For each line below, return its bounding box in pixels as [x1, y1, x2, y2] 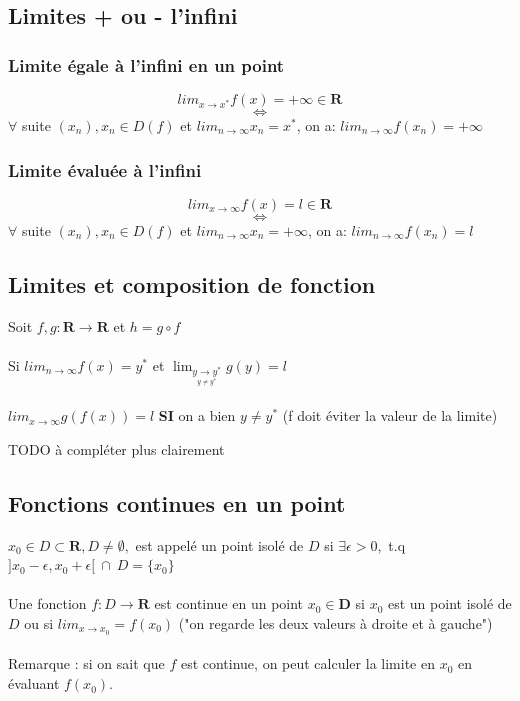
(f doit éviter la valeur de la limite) [282, 405, 498, 426]
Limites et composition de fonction [8, 268, 376, 299]
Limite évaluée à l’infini [8, 157, 202, 182]
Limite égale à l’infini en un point [8, 52, 285, 77]
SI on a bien [158, 405, 236, 426]
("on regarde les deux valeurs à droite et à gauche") [178, 613, 493, 633]
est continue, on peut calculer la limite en [180, 653, 435, 674]
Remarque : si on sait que [8, 653, 165, 674]
